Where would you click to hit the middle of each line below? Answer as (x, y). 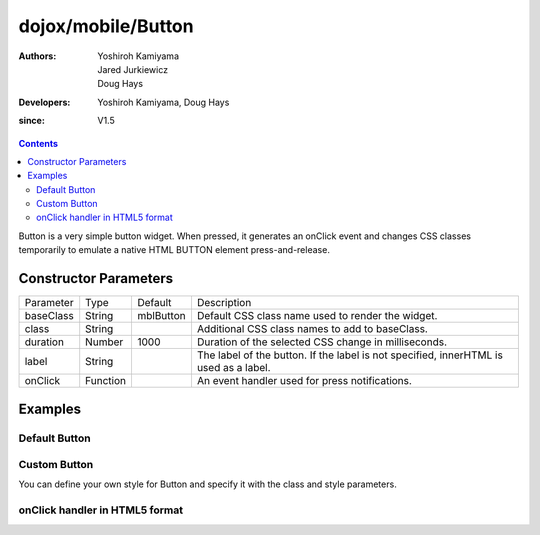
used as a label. (233, 368)
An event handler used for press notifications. (304, 381)
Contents (38, 143)
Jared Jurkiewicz (133, 69)
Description (224, 303)
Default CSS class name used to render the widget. (317, 316)
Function (106, 381)
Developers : (44, 102)
